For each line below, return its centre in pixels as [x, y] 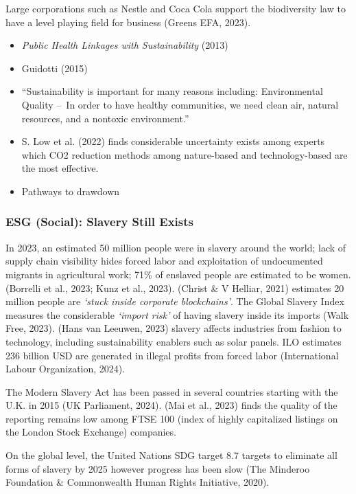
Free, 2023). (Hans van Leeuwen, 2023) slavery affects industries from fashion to [174, 328]
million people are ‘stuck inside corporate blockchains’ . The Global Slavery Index [175, 301]
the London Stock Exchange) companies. [91, 432]
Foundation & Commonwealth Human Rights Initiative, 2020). [138, 482]
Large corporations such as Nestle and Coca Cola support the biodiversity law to [176, 8]
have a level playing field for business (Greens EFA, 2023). [128, 22]
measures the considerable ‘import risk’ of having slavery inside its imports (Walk [177, 314]
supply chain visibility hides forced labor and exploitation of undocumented [164, 261]
